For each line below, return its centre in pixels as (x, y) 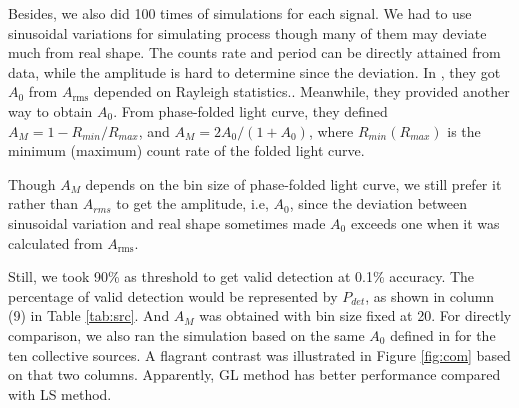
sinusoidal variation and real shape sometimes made (167, 222)
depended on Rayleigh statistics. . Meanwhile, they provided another (301, 91)
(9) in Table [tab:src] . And (89, 315)
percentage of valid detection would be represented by (173, 295)
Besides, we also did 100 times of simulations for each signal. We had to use (240, 13)
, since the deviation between (378, 203)
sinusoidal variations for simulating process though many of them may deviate (247, 32)
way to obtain (50, 110)
